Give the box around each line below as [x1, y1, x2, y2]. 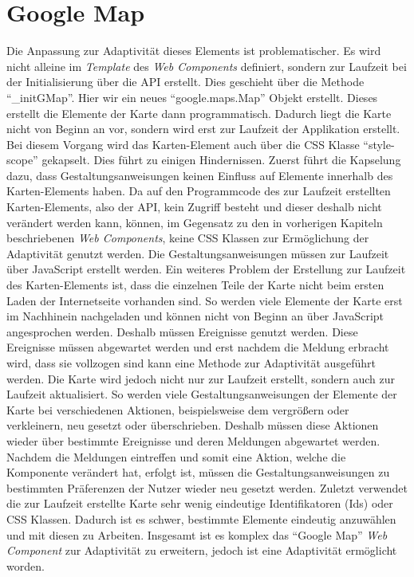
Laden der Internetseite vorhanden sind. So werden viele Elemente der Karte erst [6, 292, 403, 308]
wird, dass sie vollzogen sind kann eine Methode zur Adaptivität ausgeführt [6, 355, 376, 371]
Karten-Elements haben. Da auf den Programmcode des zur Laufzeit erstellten [6, 183, 391, 199]
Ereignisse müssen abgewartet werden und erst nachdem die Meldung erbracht [6, 339, 389, 355]
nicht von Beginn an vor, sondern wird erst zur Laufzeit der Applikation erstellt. [6, 120, 400, 137]
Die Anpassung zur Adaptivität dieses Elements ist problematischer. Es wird [6, 42, 381, 59]
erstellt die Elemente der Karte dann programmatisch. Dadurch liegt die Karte [6, 104, 392, 121]
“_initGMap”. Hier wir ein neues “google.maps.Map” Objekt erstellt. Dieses [6, 88, 378, 105]
